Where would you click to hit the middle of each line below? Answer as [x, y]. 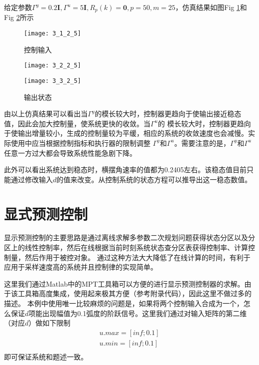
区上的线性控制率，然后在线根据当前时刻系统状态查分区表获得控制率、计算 [126, 247]
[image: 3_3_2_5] [53, 81]
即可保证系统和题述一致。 [46, 356]
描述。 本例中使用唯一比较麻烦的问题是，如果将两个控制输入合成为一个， [124, 303]
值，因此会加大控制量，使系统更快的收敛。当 [77, 123]
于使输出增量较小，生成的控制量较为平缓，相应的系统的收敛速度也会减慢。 [126, 133]
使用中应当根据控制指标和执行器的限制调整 [80, 143]
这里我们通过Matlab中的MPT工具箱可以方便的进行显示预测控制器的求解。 [124, 283]
